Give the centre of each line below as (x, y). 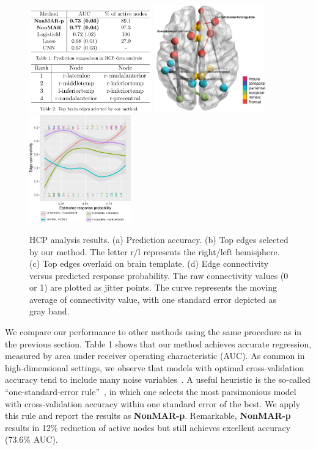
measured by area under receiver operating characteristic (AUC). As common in (155, 356)
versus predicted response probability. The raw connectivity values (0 (159, 275)
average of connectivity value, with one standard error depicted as (153, 299)
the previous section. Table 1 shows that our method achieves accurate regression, (158, 343)
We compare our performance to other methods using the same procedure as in (153, 332)
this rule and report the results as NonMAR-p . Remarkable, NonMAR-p (148, 416)
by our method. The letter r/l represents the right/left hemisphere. (155, 251)
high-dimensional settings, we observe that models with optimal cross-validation (155, 367)
